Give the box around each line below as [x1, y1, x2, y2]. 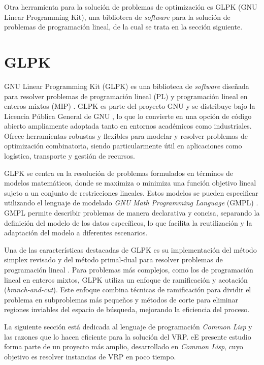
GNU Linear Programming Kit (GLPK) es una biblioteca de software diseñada [4, 80, 249, 91]
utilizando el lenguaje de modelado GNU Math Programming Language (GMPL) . [4, 197, 258, 208]
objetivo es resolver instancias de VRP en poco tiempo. [4, 351, 176, 361]
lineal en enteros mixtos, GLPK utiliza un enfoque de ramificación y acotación [4, 274, 248, 285]
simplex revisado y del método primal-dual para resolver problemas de [4, 254, 223, 265]
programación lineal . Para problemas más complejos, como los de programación [4, 264, 253, 275]
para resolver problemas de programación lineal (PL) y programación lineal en [4, 90, 248, 101]
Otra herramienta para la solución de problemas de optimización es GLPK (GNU [4, 2, 257, 12]
